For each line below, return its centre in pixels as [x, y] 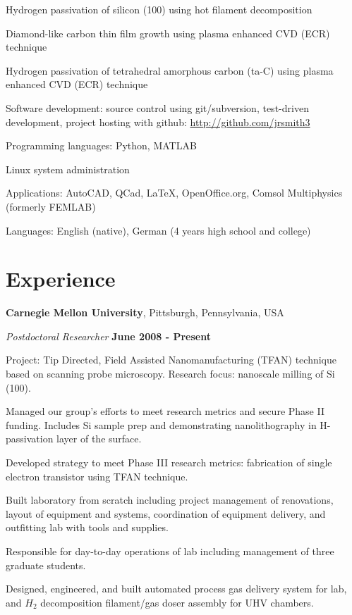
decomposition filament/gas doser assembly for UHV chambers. [177, 602]
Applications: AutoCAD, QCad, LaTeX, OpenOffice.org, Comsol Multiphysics [174, 193]
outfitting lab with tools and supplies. [87, 527]
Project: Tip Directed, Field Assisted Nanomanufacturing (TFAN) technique [171, 360]
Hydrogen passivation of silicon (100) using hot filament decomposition [159, 9]
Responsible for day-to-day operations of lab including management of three [170, 551]
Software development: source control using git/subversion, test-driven [157, 107]
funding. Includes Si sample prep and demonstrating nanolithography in [161, 424]
